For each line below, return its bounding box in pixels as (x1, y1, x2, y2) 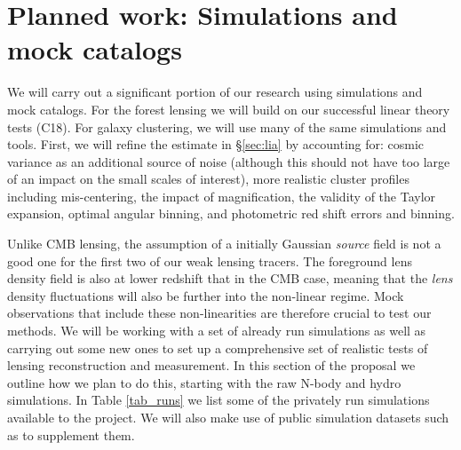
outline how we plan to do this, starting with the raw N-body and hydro (7, 373, 401, 391)
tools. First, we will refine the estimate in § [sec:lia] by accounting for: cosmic (7, 135, 425, 154)
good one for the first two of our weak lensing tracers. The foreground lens (7, 251, 412, 270)
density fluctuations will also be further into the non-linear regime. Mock (7, 286, 404, 304)
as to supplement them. (7, 425, 135, 444)
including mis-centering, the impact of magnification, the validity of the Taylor (7, 186, 436, 205)
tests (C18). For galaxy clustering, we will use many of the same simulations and (7, 117, 447, 136)
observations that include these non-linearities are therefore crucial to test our (7, 304, 432, 322)
